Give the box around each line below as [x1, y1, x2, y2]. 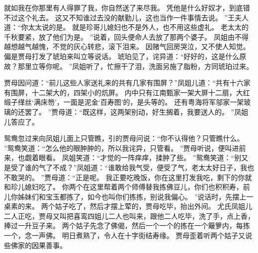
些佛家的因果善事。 [4, 240, 67, 250]
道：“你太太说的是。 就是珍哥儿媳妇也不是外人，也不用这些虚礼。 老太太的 [4, 22, 249, 32]
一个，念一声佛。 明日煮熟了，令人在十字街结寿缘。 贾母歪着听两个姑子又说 [4, 230, 253, 241]
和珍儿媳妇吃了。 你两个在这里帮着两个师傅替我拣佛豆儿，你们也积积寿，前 [4, 182, 250, 192]
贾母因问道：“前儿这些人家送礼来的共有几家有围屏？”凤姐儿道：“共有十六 [4, 77, 244, 88]
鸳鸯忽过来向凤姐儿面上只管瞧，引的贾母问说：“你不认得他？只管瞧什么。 [4, 133, 244, 143]
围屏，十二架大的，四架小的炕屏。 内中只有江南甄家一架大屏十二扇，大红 [10, 87, 250, 97]
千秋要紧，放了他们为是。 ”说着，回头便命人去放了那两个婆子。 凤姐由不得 [4, 31, 249, 42]
